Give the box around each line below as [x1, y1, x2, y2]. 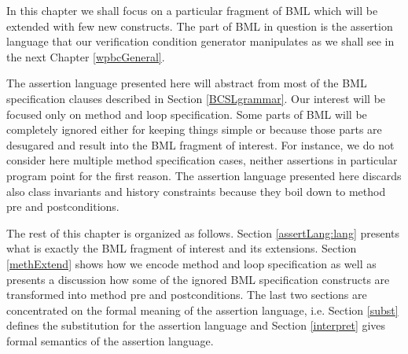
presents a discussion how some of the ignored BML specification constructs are [6, 271, 390, 287]
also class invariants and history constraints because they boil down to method [6, 183, 386, 199]
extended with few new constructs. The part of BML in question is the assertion [6, 17, 393, 34]
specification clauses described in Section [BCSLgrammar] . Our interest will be [6, 90, 386, 106]
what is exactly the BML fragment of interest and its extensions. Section [6, 240, 357, 256]
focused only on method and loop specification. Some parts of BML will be [6, 105, 367, 122]
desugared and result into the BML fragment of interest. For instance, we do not [6, 136, 395, 153]
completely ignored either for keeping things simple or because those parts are [6, 121, 382, 138]
